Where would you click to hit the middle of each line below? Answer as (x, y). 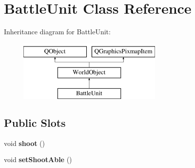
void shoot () (25, 143)
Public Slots (35, 123)
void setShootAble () (38, 159)
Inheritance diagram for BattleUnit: (57, 32)
